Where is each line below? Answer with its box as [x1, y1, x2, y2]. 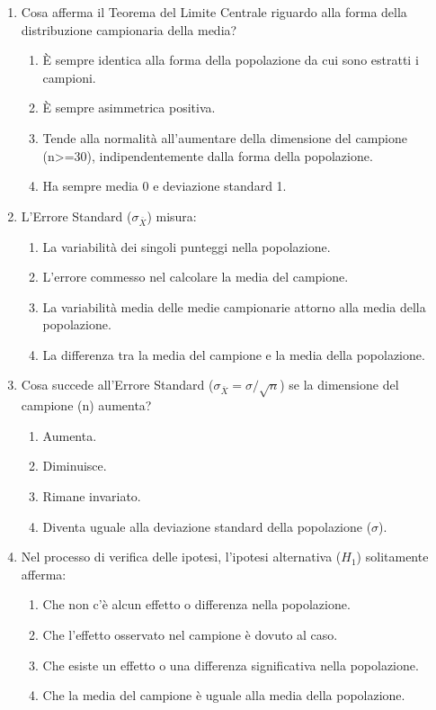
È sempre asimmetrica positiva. [42, 98, 216, 117]
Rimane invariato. [42, 487, 141, 506]
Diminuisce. [42, 456, 107, 475]
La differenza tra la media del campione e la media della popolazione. [42, 345, 425, 364]
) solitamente [356, 547, 429, 566]
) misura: [147, 206, 197, 225]
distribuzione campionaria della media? [21, 20, 237, 39]
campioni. [42, 67, 96, 86]
